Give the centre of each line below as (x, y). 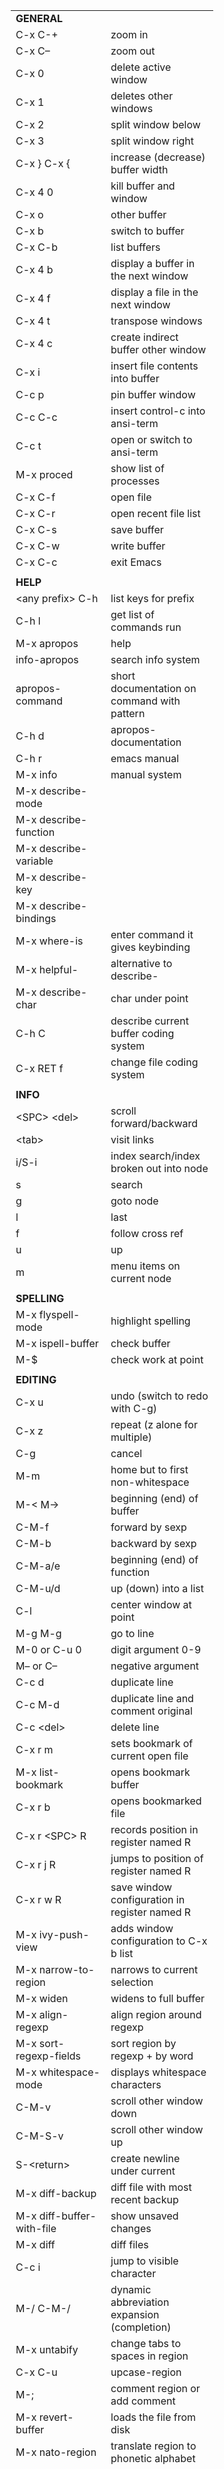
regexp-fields (48, 2056)
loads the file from (153, 2417)
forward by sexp (148, 1527)
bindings (36, 918)
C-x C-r (35, 513)
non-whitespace (150, 1482)
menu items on (145, 1266)
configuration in (148, 1899)
